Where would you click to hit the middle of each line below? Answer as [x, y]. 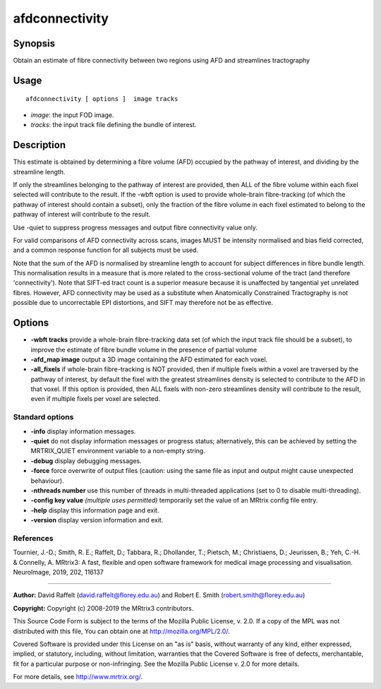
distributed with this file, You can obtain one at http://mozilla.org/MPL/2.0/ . [122, 631]
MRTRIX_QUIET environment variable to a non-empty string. [118, 451]
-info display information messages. [83, 431]
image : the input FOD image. [72, 115]
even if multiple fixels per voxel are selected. [96, 399]
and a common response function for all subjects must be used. [106, 250]
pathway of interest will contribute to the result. [82, 215]
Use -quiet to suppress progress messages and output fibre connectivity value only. [135, 227]
